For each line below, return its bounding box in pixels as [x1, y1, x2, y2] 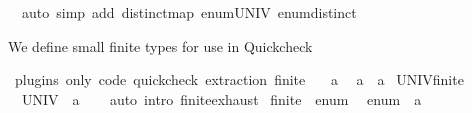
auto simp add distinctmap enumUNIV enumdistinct [21, 2, 357, 22]
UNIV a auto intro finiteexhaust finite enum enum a [21, 88, 422, 109]
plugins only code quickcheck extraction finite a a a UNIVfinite [14, 69, 464, 90]
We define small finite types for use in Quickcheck [8, 35, 313, 56]
